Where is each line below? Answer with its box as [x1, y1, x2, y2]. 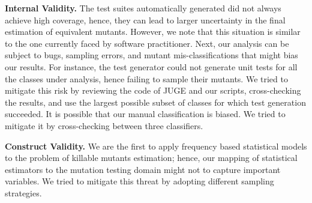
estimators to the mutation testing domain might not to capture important [5, 163, 281, 175]
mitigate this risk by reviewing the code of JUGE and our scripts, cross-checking [5, 84, 301, 97]
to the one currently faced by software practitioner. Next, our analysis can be [5, 37, 289, 49]
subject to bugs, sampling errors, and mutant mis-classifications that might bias [5, 49, 298, 61]
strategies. [5, 186, 42, 199]
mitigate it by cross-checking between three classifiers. [5, 119, 203, 132]
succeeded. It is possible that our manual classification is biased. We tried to [5, 108, 286, 120]
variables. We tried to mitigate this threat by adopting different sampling [5, 175, 274, 187]
